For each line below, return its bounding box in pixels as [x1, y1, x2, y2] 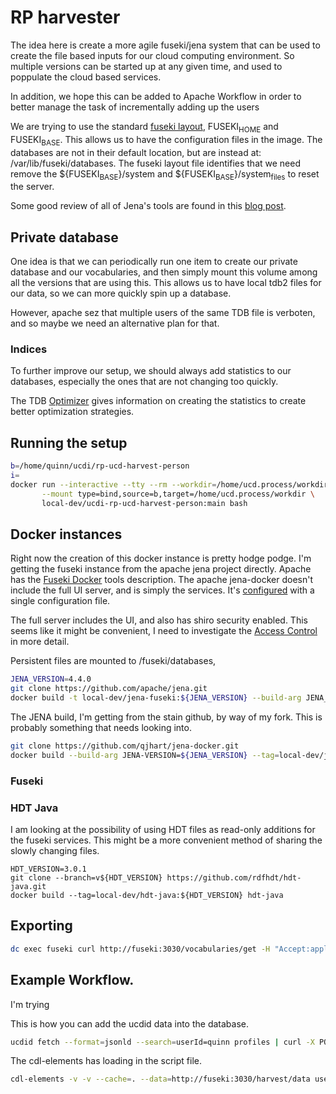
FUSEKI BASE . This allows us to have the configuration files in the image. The [10, 133, 323, 148]
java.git [10, 882, 47, 892]
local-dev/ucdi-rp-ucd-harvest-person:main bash [41, 498, 248, 508]
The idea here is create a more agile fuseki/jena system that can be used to [10, 39, 321, 51]
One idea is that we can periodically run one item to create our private [10, 256, 298, 268]
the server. [10, 181, 55, 193]
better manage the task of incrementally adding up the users [10, 101, 260, 113]
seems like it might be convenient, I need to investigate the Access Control [10, 625, 318, 637]
